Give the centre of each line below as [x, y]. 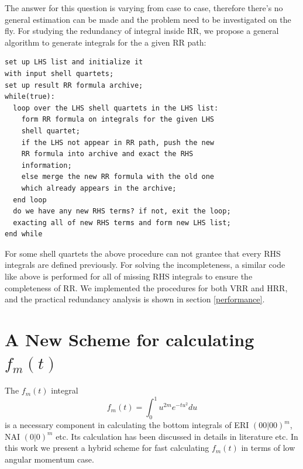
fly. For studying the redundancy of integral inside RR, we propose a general [142, 31]
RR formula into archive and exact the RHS [107, 154]
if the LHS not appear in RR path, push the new [118, 142]
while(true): [30, 97]
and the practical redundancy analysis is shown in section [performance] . [135, 299]
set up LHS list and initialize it [74, 62]
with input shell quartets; [59, 73]
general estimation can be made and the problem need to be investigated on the [148, 19]
